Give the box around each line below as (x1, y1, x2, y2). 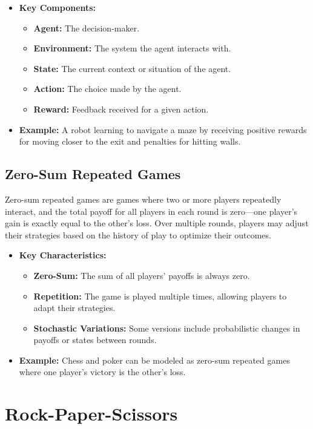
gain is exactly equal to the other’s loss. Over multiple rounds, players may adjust (5, 217, 309, 229)
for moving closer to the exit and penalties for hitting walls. (19, 135, 241, 148)
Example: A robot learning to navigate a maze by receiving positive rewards (19, 123, 307, 136)
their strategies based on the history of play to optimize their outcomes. (5, 228, 271, 241)
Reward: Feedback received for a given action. (33, 102, 209, 115)
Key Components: (19, 1, 96, 13)
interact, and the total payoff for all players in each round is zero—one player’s (5, 205, 298, 217)
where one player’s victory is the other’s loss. (19, 365, 186, 378)
